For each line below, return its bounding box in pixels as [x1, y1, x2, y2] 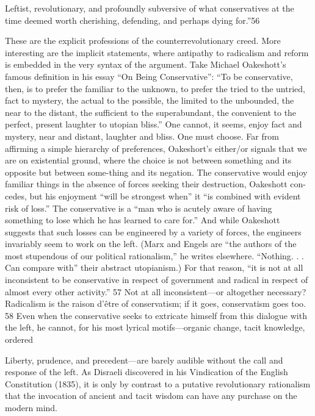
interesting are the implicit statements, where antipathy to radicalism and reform [5, 46, 309, 59]
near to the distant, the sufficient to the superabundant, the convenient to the [5, 106, 297, 118]
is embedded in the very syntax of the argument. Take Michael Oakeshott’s [5, 58, 286, 71]
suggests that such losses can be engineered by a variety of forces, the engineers [5, 225, 302, 238]
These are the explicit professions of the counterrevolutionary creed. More [5, 34, 281, 47]
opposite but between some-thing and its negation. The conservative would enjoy [5, 165, 308, 178]
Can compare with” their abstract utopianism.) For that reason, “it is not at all [5, 261, 303, 274]
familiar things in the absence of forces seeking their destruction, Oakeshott [5, 178, 288, 190]
